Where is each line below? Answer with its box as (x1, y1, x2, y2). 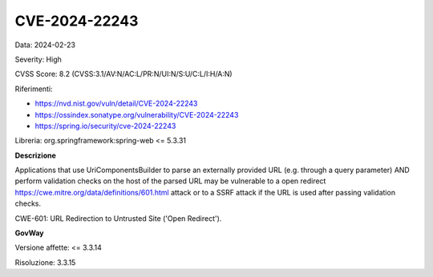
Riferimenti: (14, 84, 53, 94)
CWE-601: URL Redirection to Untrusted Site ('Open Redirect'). (14, 213, 222, 223)
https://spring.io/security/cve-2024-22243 (34, 121, 176, 130)
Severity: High (14, 54, 62, 64)
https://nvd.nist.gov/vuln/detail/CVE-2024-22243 (34, 98, 198, 108)
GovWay (14, 228, 44, 238)
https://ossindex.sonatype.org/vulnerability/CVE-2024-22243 (34, 110, 239, 119)
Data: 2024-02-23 (14, 40, 76, 50)
